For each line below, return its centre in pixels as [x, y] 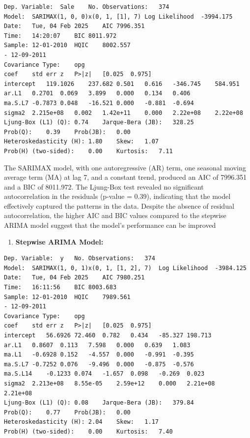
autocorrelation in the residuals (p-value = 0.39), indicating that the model [117, 196]
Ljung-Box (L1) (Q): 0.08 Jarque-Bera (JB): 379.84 [99, 403]
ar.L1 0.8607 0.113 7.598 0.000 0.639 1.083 [97, 345]
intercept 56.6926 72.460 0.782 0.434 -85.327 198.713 [108, 335]
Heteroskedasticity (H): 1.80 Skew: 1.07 [81, 142]
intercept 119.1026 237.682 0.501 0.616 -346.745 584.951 [122, 84]
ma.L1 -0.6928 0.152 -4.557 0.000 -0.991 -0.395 [99, 355]
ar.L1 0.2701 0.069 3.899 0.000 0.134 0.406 [97, 94]
